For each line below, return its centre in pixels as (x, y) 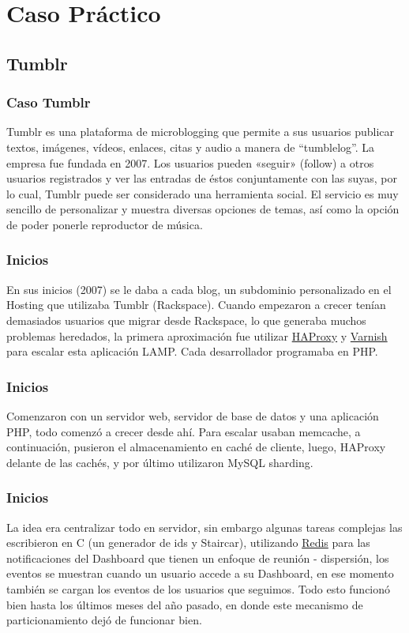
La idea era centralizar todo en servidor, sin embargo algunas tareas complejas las (204, 527)
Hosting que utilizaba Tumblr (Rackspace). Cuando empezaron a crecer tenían (196, 305)
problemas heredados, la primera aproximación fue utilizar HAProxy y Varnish (197, 335)
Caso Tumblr (49, 102)
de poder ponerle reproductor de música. (105, 224)
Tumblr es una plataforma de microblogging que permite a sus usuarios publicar (201, 132)
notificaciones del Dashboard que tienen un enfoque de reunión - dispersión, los (198, 558)
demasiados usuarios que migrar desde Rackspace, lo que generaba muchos (186, 320)
